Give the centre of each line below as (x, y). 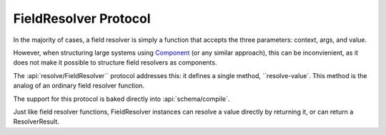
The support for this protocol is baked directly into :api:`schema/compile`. (122, 99)
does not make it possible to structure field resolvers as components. (115, 63)
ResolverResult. (36, 121)
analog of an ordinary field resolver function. (79, 86)
